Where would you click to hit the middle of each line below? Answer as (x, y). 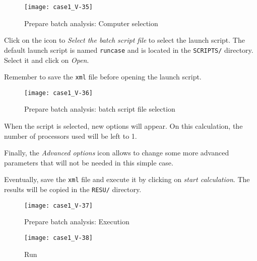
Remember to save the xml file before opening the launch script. (103, 77)
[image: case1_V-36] (59, 93)
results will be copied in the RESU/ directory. (73, 189)
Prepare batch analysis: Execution (77, 222)
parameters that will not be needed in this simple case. (89, 162)
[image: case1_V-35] (59, 7)
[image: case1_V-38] (59, 238)
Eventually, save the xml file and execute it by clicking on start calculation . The (127, 179)
